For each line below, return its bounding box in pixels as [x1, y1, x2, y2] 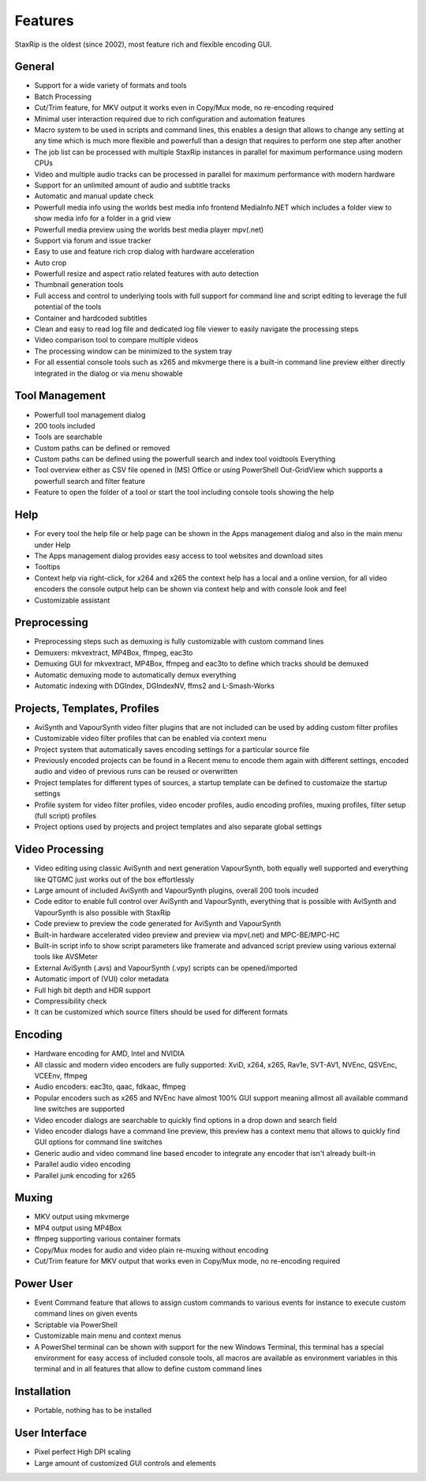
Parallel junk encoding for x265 [34, 1170, 136, 1180]
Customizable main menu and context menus [34, 1331, 181, 1340]
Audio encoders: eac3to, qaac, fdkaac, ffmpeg [34, 1082, 186, 1091]
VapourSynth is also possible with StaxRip [34, 908, 171, 917]
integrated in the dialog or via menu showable [34, 368, 183, 378]
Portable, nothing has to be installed [34, 1406, 152, 1415]
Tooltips [34, 562, 61, 572]
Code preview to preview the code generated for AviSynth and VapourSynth [34, 919, 282, 928]
